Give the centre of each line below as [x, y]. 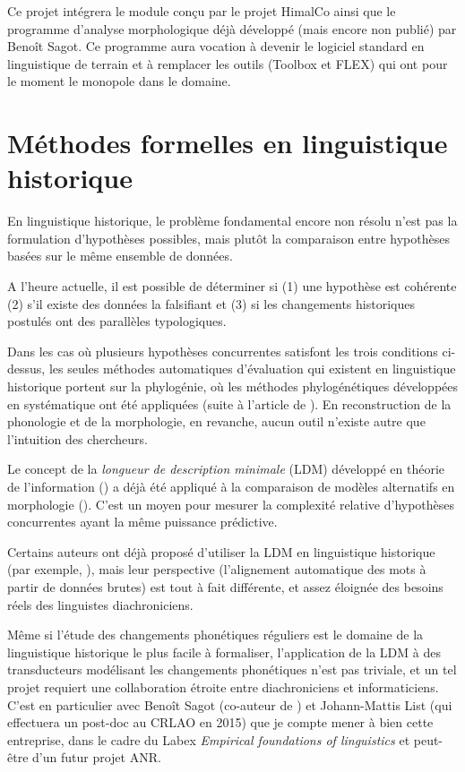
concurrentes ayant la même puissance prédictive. [142, 522]
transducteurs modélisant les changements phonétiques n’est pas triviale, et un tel [232, 669]
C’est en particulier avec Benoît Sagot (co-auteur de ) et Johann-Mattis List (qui [230, 704]
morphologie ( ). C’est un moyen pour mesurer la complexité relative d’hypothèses [231, 504]
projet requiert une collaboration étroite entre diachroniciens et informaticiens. [223, 686]
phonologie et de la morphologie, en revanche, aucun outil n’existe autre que [216, 421]
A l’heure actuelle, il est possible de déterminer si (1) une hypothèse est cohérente [232, 286]
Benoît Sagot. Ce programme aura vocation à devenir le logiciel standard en [216, 46]
